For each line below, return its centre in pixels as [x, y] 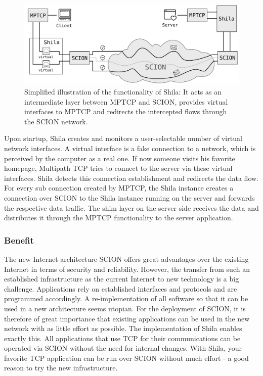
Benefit [19, 240]
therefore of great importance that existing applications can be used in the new [127, 318]
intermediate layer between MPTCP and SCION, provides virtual [126, 101]
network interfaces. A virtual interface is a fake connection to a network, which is [130, 148]
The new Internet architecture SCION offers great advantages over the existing [126, 258]
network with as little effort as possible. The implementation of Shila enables [123, 328]
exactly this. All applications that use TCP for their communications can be [122, 338]
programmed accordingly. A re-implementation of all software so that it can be [126, 298]
